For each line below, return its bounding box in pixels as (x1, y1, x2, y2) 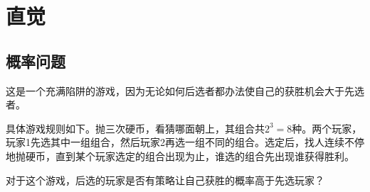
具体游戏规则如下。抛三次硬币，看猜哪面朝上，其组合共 (6, 120, 265, 135)
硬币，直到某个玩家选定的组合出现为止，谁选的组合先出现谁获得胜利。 (25, 148, 354, 163)
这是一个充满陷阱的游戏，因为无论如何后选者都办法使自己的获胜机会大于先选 (6, 83, 364, 98)
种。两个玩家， (292, 120, 362, 135)
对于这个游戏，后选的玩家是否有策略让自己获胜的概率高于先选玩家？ (6, 172, 324, 187)
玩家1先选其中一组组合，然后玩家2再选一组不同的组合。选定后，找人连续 (6, 135, 344, 149)
